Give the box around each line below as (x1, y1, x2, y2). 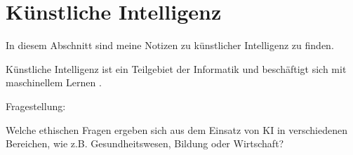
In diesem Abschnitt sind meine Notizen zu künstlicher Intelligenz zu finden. (6, 38, 334, 53)
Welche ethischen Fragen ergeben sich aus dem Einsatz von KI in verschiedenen (6, 122, 347, 137)
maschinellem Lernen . (6, 75, 102, 90)
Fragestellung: (6, 98, 66, 113)
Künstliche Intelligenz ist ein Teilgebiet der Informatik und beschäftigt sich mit (6, 61, 347, 76)
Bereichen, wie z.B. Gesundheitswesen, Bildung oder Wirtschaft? (6, 136, 284, 151)
